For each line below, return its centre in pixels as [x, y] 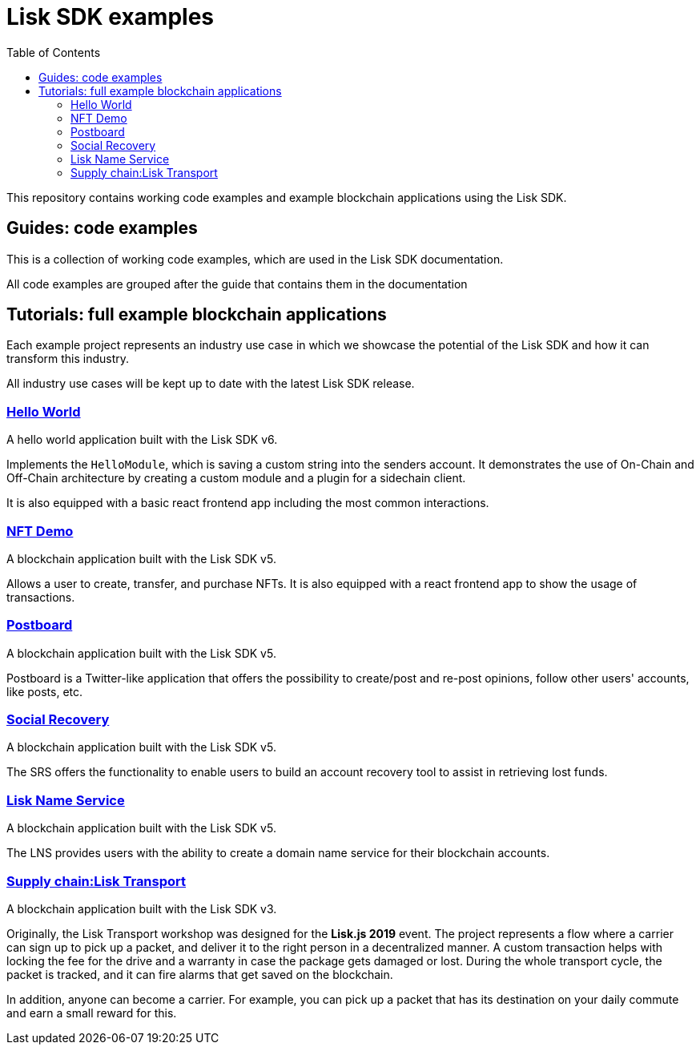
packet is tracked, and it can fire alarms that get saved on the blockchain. [200, 974]
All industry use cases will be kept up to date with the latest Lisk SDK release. [211, 384]
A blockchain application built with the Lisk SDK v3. [142, 908]
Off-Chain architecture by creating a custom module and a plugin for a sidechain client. [236, 478]
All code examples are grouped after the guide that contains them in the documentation [237, 284]
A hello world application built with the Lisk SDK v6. [142, 440]
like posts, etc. [45, 691]
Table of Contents [54, 52]
